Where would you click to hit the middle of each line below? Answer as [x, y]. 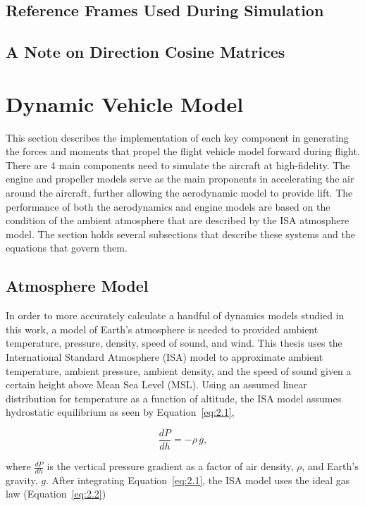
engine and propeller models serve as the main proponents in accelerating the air [180, 179]
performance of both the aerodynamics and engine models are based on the [168, 206]
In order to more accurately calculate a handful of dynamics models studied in [175, 315]
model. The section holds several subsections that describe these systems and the [180, 234]
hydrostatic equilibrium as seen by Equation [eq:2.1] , [120, 412]
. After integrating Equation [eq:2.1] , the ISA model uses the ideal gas [198, 480]
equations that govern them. [67, 248]
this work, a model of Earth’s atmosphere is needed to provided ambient [162, 329]
